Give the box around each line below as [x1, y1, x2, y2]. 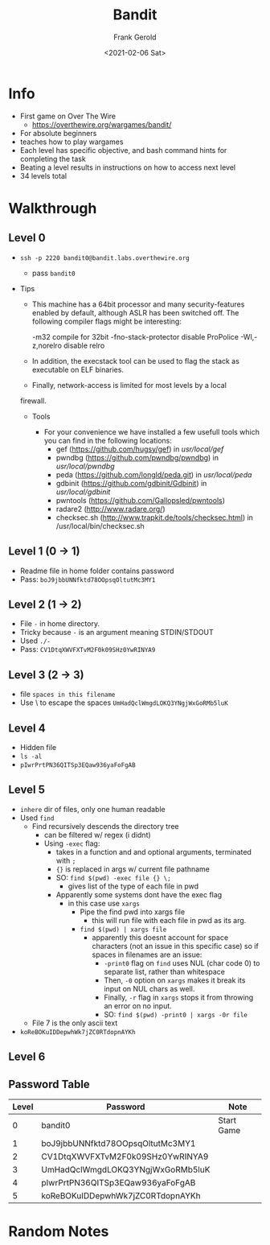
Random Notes [8, 1222, 109, 1241]
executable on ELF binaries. [31, 365, 125, 374]
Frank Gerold [113, 32, 157, 42]
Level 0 [8, 231, 46, 245]
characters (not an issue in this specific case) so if [92, 941, 259, 950]
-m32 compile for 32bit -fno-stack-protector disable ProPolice [31, 332, 239, 341]
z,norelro [31, 340, 63, 350]
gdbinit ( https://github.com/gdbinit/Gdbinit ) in [55, 478, 207, 488]
